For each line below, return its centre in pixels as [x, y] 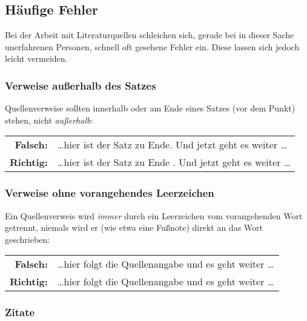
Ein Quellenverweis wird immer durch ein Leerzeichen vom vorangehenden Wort [154, 215]
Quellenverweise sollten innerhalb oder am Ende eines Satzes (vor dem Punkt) [150, 108]
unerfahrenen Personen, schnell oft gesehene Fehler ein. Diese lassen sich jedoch [152, 46]
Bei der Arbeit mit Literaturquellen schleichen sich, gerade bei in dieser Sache [150, 35]
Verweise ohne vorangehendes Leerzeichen [110, 193]
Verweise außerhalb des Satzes [81, 85]
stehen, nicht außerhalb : [49, 120]
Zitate [20, 312]
